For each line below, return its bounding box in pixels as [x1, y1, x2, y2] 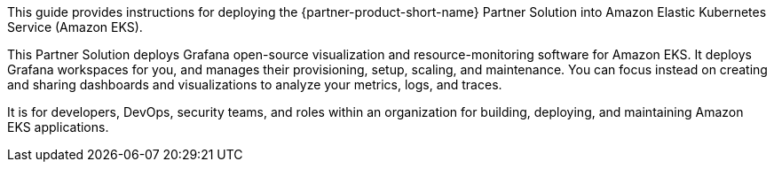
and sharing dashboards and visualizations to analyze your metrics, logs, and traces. [7, 77, 502, 92]
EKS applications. [7, 119, 109, 134]
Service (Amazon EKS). [7, 19, 143, 35]
